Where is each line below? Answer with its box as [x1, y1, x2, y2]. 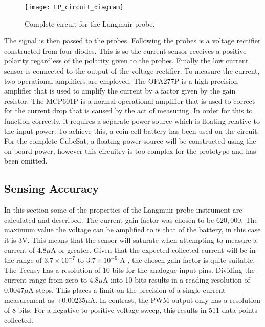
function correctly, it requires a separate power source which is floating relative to [4, 115, 260, 126]
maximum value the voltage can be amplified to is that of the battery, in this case [4, 224, 261, 235]
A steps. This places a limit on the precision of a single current [28, 284, 226, 295]
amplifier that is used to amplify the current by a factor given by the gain [4, 85, 236, 96]
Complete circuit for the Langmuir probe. [25, 18, 155, 29]
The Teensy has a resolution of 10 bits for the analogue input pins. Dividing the [4, 264, 255, 275]
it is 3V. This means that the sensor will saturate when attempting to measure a [4, 234, 257, 245]
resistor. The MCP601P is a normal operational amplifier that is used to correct [4, 95, 255, 106]
